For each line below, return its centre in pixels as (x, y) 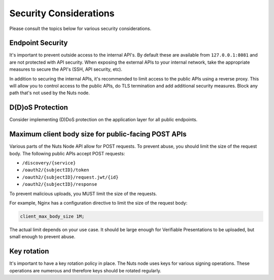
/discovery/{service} (49, 163)
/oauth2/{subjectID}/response (60, 184)
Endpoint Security (39, 43)
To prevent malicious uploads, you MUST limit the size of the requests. (83, 193)
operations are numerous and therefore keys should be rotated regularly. (85, 270)
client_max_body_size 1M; (52, 216)
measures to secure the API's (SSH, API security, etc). (66, 69)
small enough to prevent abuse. (42, 237)
